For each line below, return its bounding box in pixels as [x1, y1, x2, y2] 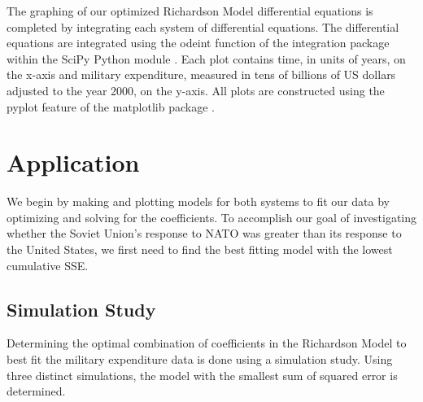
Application [7, 146, 140, 179]
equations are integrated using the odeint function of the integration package [7, 34, 390, 51]
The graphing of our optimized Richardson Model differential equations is [7, 2, 373, 19]
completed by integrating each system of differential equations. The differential [7, 18, 399, 35]
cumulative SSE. [7, 256, 89, 273]
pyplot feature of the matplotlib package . [7, 98, 215, 115]
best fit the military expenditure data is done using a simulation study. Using [7, 351, 393, 368]
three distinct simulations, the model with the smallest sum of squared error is [7, 366, 398, 383]
